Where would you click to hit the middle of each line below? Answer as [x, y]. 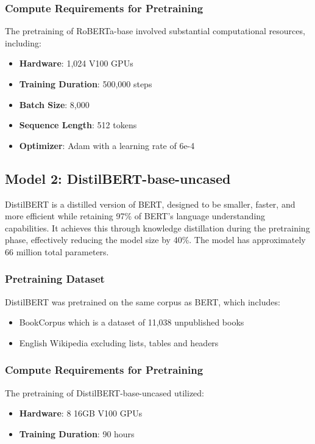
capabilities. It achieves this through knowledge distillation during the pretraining [157, 227]
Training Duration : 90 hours [77, 433]
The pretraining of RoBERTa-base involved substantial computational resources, [155, 31]
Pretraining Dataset [55, 279]
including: [23, 42]
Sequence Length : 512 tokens [78, 125]
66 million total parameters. [57, 251]
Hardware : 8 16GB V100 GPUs [81, 413]
